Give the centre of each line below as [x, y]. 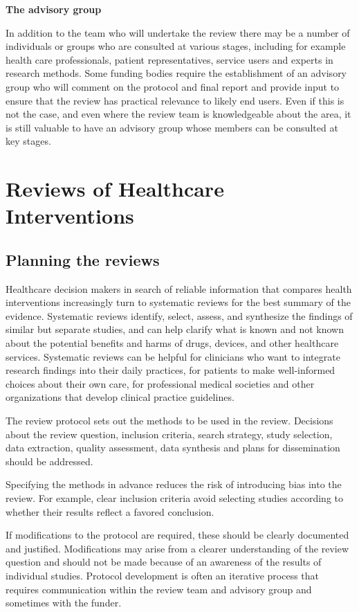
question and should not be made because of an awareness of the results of [164, 562]
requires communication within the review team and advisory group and [159, 589]
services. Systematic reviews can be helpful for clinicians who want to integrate [173, 356]
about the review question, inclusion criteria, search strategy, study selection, [169, 434]
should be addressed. [49, 461]
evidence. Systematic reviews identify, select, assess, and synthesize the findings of [179, 315]
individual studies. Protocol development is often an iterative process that [162, 575]
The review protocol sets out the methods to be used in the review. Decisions [169, 421]
